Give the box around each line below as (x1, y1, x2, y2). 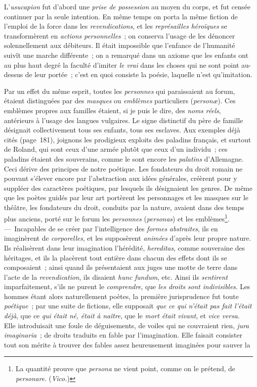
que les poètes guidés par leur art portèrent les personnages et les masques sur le (4, 192, 249, 203)
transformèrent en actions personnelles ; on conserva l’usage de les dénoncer (4, 30, 235, 41)
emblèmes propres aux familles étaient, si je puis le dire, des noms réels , (4, 105, 221, 115)
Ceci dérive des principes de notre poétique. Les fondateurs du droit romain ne (4, 163, 243, 173)
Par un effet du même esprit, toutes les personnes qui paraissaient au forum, (4, 86, 235, 96)
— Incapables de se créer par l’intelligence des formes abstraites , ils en (4, 223, 218, 233)
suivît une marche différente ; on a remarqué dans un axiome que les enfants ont (4, 49, 249, 60)
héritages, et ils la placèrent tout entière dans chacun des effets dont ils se (4, 252, 227, 262)
